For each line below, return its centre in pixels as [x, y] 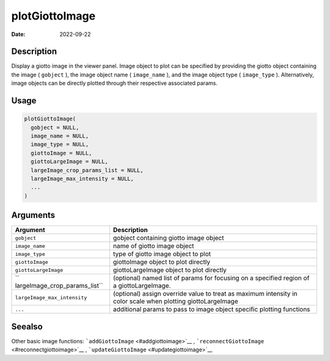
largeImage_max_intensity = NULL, [82, 178]
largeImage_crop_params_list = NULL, [87, 170]
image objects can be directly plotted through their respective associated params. [115, 83]
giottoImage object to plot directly [162, 262]
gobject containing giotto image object [169, 238]
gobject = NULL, [55, 127]
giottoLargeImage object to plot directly [170, 270]
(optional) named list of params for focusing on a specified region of [211, 278]
